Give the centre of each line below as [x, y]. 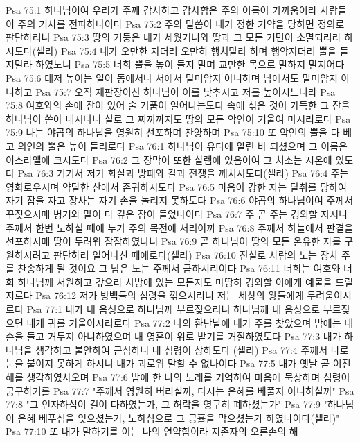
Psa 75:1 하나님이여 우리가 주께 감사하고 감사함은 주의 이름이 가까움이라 [161, 10]
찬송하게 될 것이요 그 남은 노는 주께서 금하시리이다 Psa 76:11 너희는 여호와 [179, 268]
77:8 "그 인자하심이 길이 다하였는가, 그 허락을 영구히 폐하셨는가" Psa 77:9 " [166, 404]
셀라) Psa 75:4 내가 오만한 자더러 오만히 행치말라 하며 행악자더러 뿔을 [186, 50]
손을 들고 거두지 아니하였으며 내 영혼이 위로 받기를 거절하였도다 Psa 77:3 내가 [173, 336]
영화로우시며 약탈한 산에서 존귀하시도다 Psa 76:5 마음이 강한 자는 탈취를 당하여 [176, 186]
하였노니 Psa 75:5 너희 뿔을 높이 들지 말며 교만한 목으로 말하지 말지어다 [190, 64]
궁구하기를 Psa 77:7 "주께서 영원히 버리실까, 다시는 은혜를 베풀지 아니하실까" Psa [180, 390]
